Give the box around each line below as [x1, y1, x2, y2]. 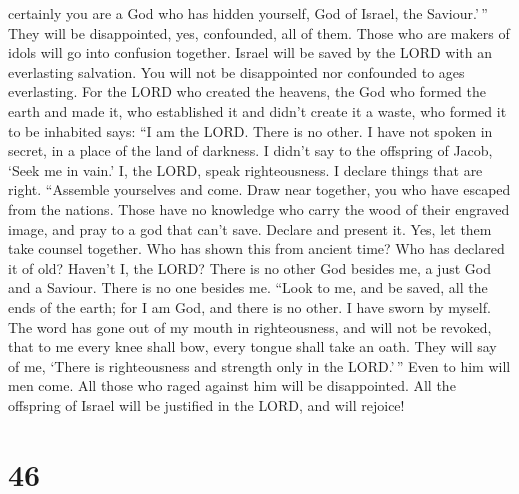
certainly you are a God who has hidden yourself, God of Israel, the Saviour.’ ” [8, 3, 488, 23]
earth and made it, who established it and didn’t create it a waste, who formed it [8, 100, 507, 121]
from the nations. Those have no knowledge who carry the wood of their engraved [8, 198, 510, 219]
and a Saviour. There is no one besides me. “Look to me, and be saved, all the [8, 277, 488, 298]
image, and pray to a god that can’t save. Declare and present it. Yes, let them [8, 218, 492, 239]
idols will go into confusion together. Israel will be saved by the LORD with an [8, 42, 492, 63]
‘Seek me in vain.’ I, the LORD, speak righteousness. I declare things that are [8, 159, 483, 180]
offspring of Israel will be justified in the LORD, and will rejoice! [8, 394, 405, 415]
